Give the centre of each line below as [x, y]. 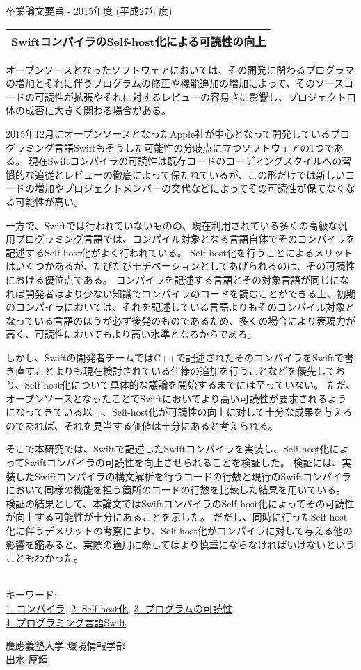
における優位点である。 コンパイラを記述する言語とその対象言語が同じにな [178, 279]
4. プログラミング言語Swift [66, 622]
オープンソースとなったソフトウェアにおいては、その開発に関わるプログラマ [180, 69]
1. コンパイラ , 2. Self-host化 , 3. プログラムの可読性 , [120, 608]
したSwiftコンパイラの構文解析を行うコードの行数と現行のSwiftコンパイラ [183, 476]
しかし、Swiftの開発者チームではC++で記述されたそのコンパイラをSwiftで [175, 357]
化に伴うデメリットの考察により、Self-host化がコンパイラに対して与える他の [179, 530]
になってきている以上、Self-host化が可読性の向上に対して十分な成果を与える [179, 412]
